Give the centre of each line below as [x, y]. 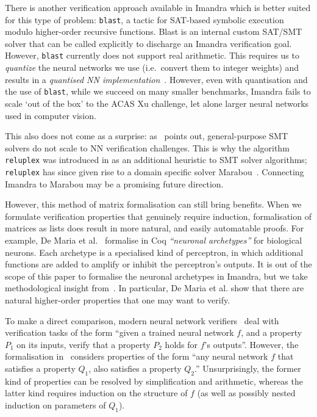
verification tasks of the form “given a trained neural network [119, 332]
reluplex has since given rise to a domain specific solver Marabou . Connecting [155, 171]
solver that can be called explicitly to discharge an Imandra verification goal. [148, 43]
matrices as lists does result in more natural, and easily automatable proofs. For [155, 228]
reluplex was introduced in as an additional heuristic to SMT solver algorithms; [156, 160]
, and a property [272, 332]
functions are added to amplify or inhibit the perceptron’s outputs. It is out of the [158, 264]
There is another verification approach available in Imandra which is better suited [158, 7]
